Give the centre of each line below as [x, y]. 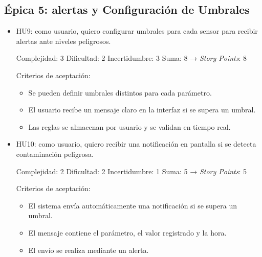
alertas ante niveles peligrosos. [63, 41]
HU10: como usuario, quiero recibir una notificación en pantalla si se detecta [136, 144]
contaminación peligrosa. [55, 154]
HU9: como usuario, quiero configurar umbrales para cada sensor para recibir [137, 31]
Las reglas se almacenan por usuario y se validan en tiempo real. [129, 126]
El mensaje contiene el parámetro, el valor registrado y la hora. [127, 232]
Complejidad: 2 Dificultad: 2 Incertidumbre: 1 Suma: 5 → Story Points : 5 [132, 171]
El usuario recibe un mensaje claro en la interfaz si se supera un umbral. [142, 110]
